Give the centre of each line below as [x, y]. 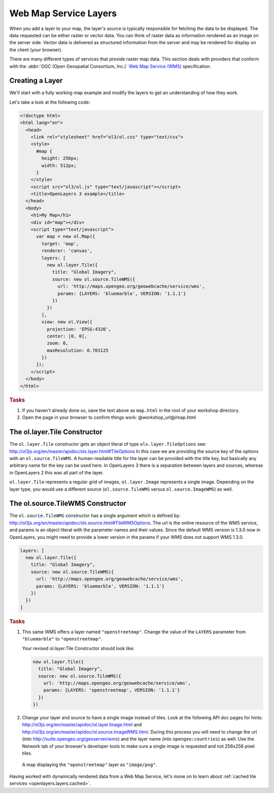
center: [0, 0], [67, 336]
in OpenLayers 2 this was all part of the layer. [57, 472]
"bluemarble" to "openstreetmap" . [62, 639]
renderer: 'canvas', [67, 251]
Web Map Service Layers [63, 13]
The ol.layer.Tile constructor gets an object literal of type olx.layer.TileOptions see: [108, 444]
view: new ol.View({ [67, 322]
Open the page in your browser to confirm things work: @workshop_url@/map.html [109, 417]
